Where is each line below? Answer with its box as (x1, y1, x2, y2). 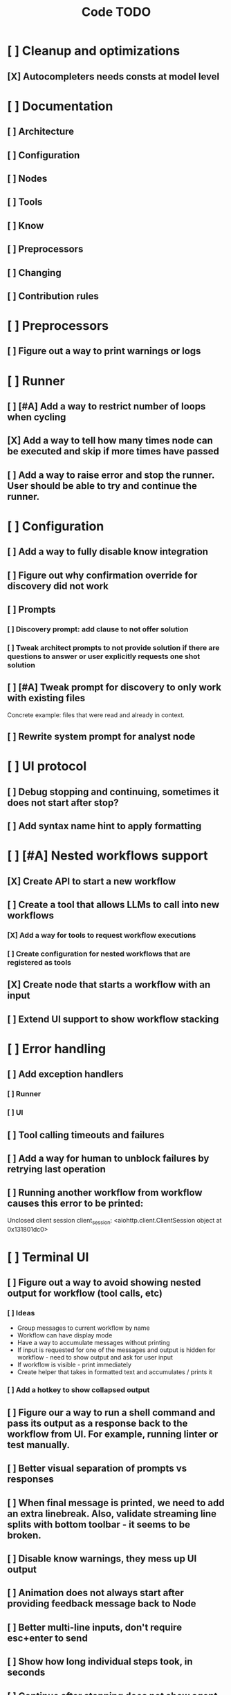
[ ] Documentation (7, 98, 113, 114)
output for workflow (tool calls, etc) (7, 1288, 163, 1299)
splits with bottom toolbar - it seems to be (7, 1519, 191, 1530)
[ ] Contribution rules (7, 290, 99, 302)
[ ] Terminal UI (7, 1249, 89, 1265)
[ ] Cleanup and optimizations (7, 43, 181, 59)
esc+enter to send (7, 1632, 88, 1644)
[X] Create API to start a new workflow (7, 876, 176, 887)
